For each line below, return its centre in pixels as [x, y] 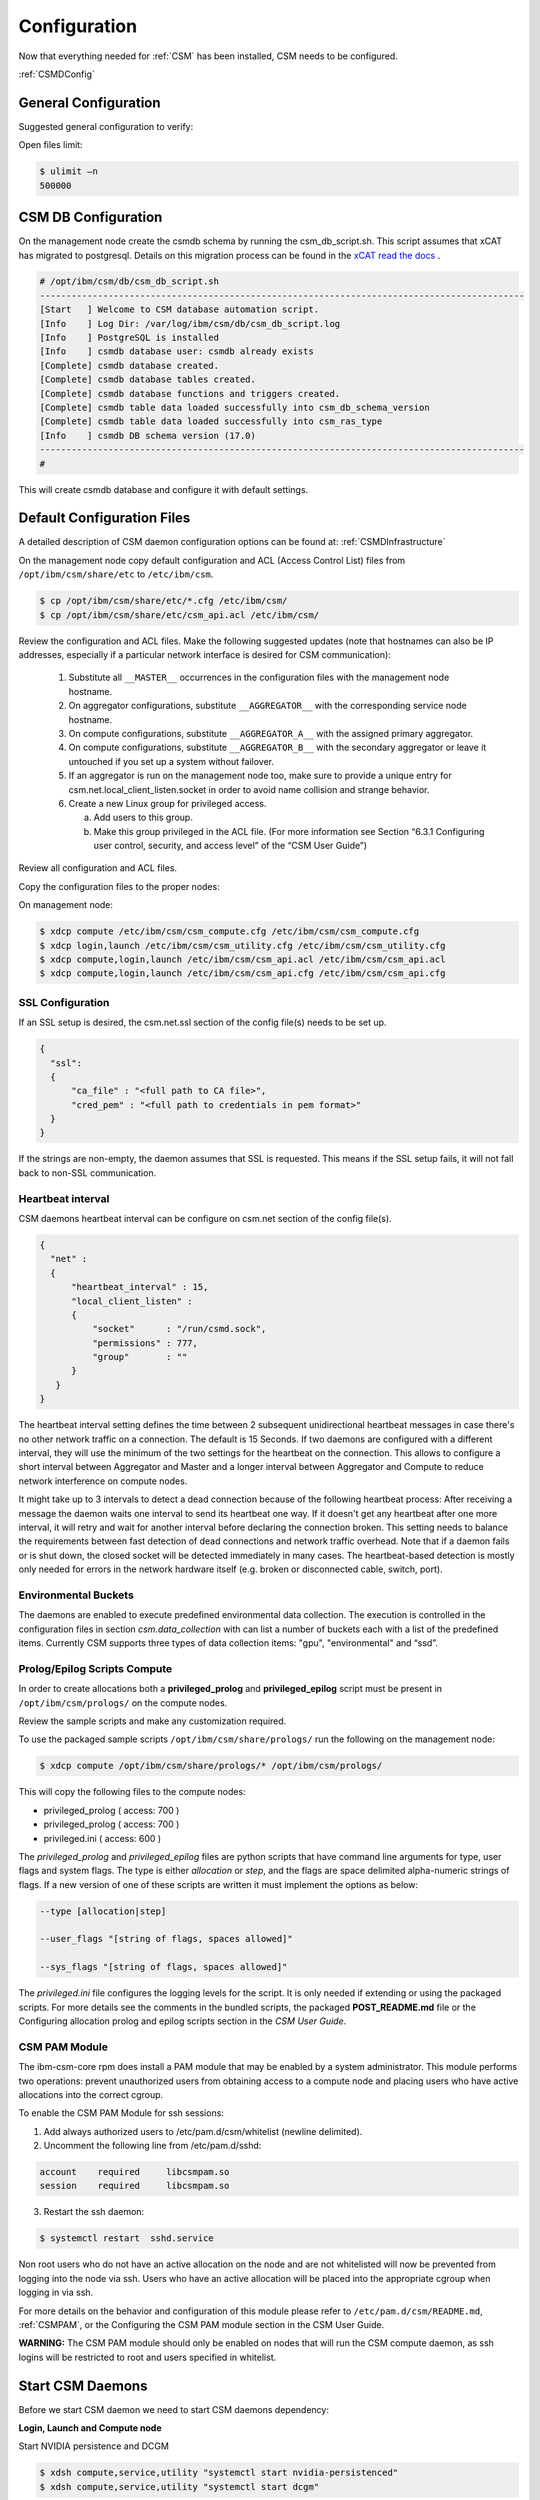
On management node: [66, 905]
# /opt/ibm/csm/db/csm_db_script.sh [129, 281]
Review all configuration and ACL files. [98, 868]
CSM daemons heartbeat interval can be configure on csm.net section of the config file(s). [205, 1218]
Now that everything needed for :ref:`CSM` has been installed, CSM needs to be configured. [208, 56]
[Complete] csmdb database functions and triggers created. [190, 393]
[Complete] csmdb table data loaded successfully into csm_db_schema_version [234, 407]
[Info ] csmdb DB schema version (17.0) [148, 435]
